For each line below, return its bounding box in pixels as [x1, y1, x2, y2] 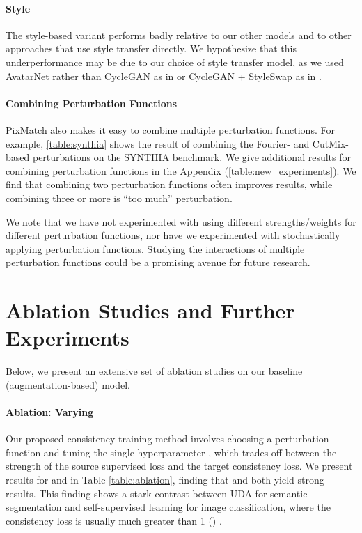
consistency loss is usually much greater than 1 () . [6, 513, 222, 527]
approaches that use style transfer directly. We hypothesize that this [6, 41, 297, 56]
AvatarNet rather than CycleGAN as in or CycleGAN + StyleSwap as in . [6, 68, 322, 83]
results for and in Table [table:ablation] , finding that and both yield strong [6, 472, 324, 486]
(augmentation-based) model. [6, 377, 130, 392]
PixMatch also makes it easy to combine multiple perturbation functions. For [6, 122, 335, 137]
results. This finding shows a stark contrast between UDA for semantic [6, 486, 308, 500]
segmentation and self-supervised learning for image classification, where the [6, 500, 331, 514]
